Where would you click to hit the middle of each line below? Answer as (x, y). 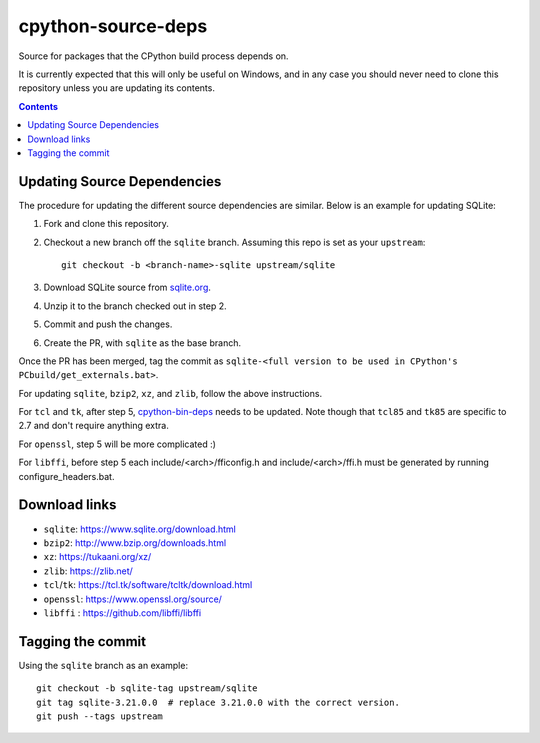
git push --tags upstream (100, 716)
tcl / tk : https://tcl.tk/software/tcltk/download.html (148, 585)
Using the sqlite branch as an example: (103, 665)
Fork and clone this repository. (106, 224)
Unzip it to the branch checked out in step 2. (135, 306)
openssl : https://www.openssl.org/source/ (132, 599)
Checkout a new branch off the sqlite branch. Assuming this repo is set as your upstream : (234, 242)
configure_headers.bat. (66, 476)
